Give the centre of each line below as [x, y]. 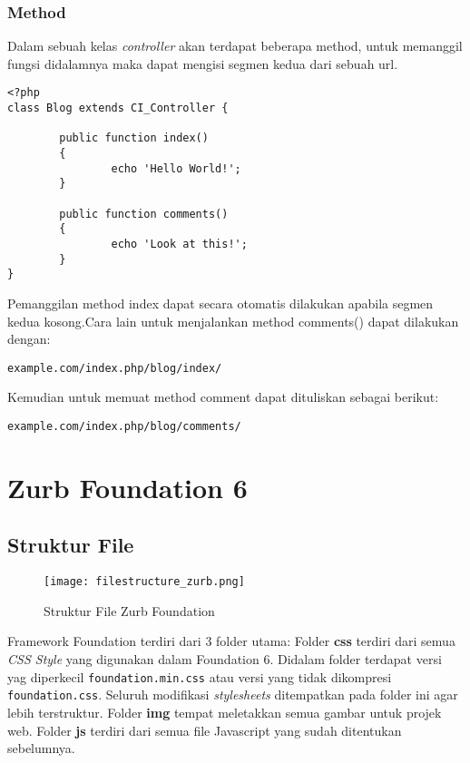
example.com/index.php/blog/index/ [115, 368]
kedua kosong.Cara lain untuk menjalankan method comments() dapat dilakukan [233, 321]
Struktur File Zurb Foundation [129, 610]
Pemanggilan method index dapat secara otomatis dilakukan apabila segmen [220, 303]
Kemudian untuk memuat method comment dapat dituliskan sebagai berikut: [223, 397]
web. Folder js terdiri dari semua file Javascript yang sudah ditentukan [205, 730]
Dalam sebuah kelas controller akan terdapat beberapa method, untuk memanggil [235, 46]
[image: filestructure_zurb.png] [144, 582]
